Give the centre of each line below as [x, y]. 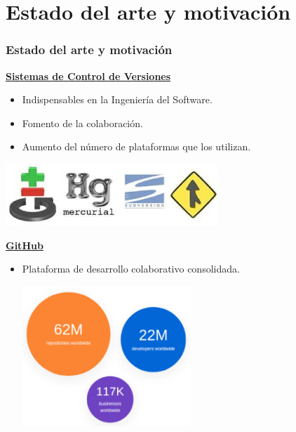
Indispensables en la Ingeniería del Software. [117, 99]
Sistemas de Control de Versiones [88, 76]
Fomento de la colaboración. [82, 123]
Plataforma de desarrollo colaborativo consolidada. [131, 269]
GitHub [25, 245]
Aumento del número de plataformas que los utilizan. [136, 146]
